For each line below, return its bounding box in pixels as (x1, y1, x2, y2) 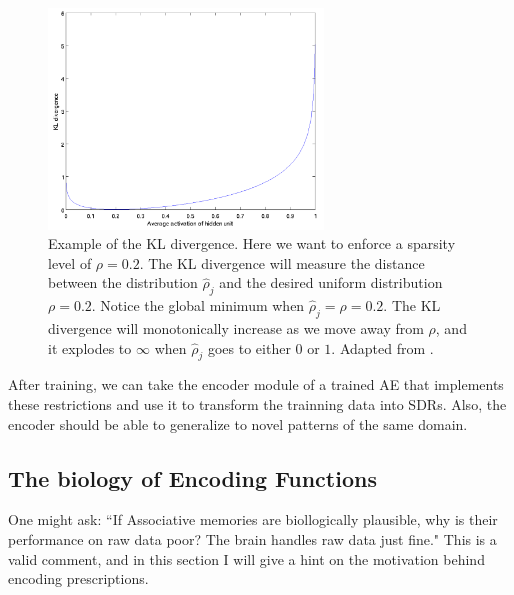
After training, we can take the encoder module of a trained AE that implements (8, 374, 504, 395)
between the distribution (48, 272, 198, 293)
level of (48, 252, 92, 273)
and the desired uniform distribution (219, 272, 443, 293)
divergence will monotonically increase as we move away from (48, 317, 424, 338)
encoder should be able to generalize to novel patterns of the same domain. (8, 413, 468, 434)
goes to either (207, 337, 291, 358)
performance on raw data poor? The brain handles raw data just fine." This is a (8, 528, 497, 549)
